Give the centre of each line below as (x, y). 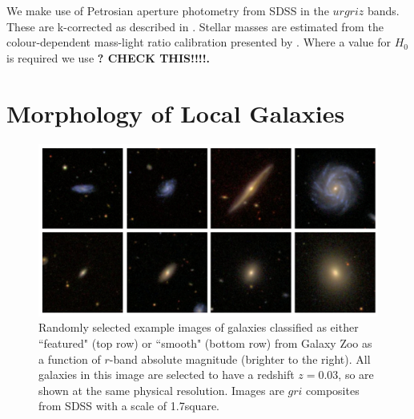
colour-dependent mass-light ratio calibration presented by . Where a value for (199, 42)
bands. (383, 10)
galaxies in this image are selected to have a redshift (167, 375)
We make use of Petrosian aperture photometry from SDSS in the (168, 10)
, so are (356, 375)
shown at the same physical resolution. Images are (161, 390)
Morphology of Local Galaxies (176, 113)
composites (333, 390)
